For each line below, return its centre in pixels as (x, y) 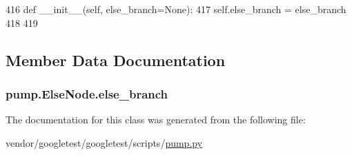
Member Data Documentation (116, 60)
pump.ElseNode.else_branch (87, 93)
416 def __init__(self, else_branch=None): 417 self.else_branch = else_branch (176, 9)
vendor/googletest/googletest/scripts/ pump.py (104, 142)
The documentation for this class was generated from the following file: (156, 120)
